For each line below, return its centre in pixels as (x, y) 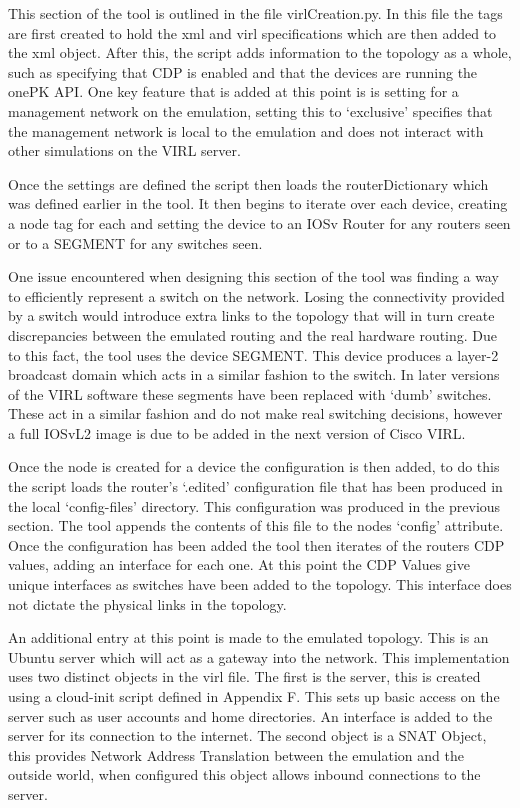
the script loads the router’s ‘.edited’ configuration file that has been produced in (255, 486)
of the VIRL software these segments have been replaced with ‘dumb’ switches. (250, 393)
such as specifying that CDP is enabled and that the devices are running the (243, 71)
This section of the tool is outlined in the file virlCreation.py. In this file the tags (255, 13)
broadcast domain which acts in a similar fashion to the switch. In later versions (254, 374)
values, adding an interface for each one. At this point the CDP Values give (239, 564)
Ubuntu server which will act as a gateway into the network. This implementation (259, 656)
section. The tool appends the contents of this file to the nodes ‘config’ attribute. (256, 525)
